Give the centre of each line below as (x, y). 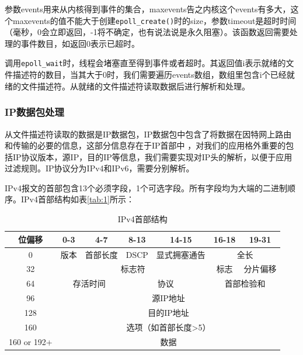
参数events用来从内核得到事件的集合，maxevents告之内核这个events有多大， (148, 9)
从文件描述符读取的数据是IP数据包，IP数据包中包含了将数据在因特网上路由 (148, 134)
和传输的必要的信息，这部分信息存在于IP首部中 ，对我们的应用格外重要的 (145, 145)
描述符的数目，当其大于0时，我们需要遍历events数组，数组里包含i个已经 (149, 75)
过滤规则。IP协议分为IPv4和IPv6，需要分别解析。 (100, 168)
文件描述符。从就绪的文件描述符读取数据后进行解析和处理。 (135, 86)
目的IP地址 (168, 312)
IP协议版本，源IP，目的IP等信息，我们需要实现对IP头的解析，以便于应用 (152, 156)
